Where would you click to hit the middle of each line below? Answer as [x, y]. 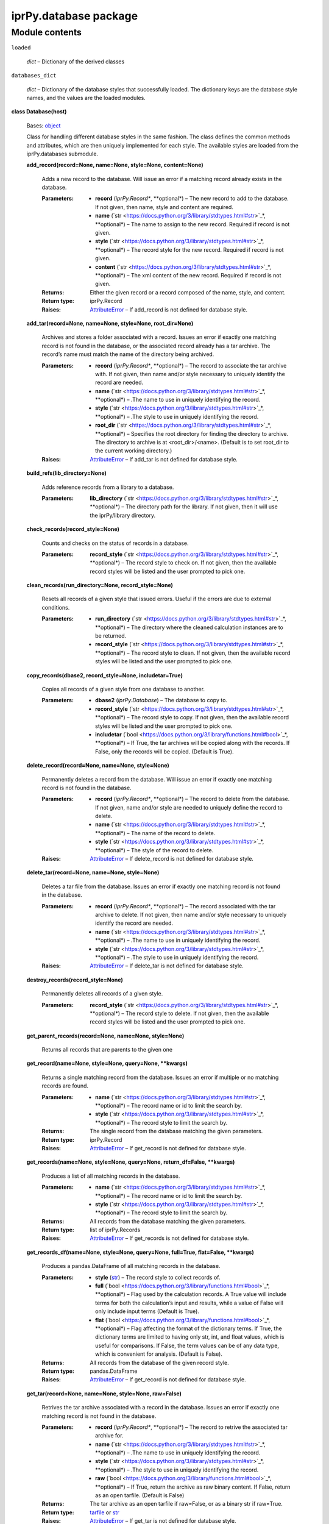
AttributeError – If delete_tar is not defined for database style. [167, 966]
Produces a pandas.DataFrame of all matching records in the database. [131, 1266]
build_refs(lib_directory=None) [66, 473]
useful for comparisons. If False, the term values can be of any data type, [187, 1345]
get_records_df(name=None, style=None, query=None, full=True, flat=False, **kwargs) [140, 1252]
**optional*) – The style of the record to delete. [154, 850]
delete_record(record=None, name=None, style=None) [98, 766]
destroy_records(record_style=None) [75, 980]
